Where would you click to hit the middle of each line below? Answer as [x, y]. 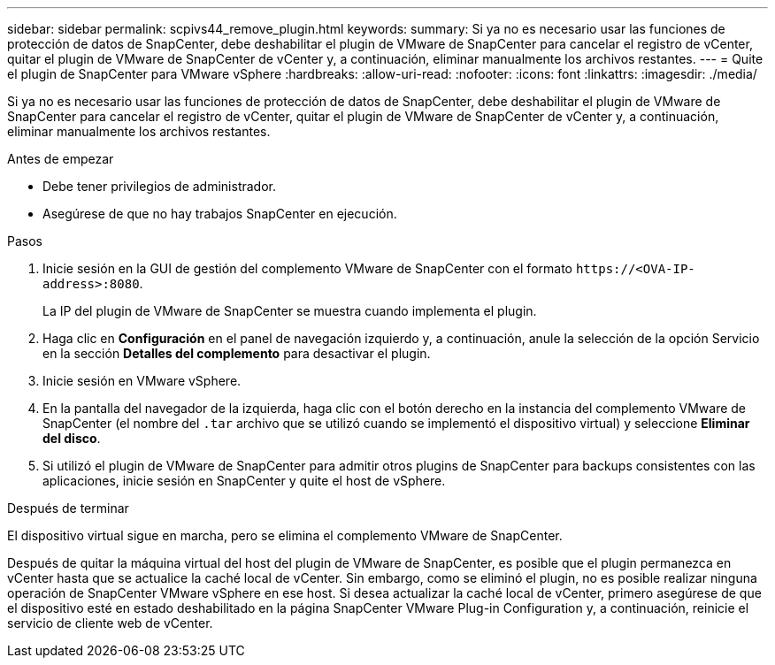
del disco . [72, 438]
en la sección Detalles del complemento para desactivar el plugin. [237, 353]
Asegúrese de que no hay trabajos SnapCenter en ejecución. [220, 214]
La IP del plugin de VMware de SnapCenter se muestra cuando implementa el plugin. [290, 311]
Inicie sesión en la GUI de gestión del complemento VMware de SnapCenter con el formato [307, 268]
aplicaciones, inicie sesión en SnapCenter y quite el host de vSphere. [244, 481]
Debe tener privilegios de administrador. [159, 186]
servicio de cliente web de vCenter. [110, 623]
